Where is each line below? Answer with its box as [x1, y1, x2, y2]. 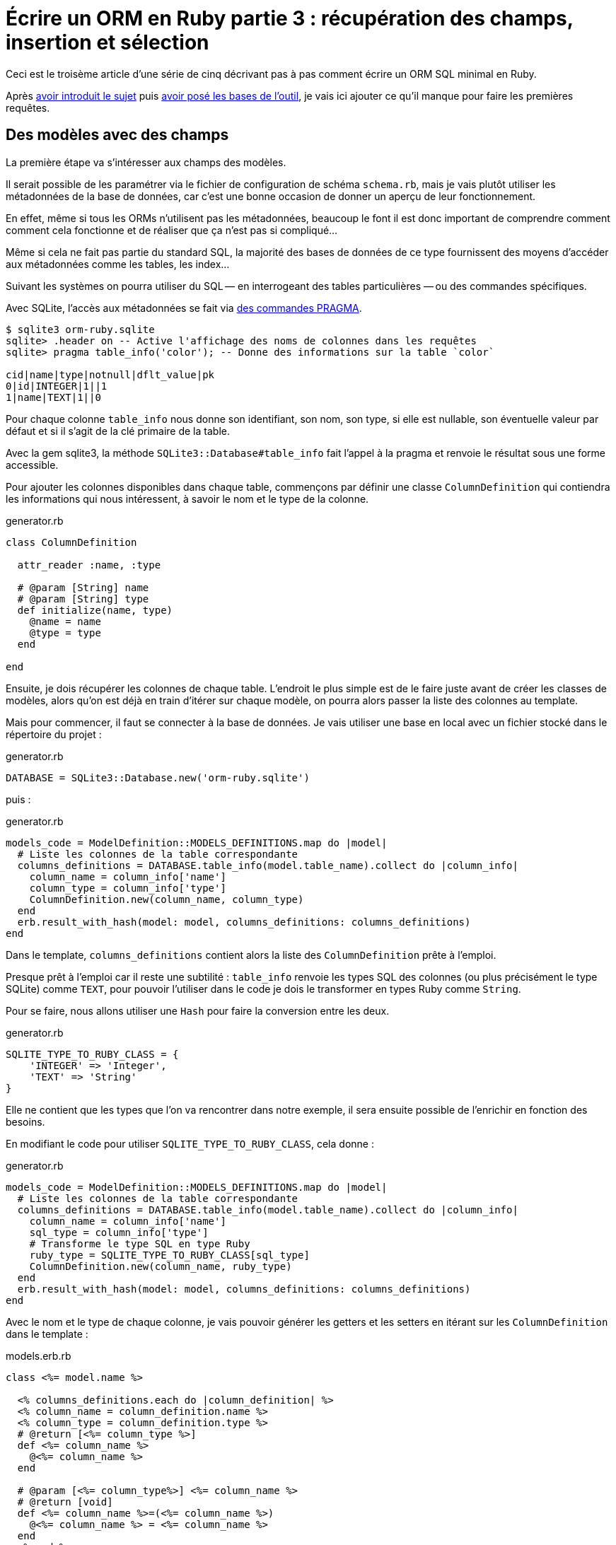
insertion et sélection [6, 30, 209, 54]
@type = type [29, 626, 101, 639]
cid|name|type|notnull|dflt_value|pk [6, 368, 215, 380]
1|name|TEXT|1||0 [6, 391, 101, 403]
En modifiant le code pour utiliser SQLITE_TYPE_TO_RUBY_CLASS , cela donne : [6, 1137, 374, 1150]
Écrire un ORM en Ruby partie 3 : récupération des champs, [6, 6, 574, 30]
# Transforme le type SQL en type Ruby [29, 1237, 250, 1249]
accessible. [6, 458, 59, 471]
